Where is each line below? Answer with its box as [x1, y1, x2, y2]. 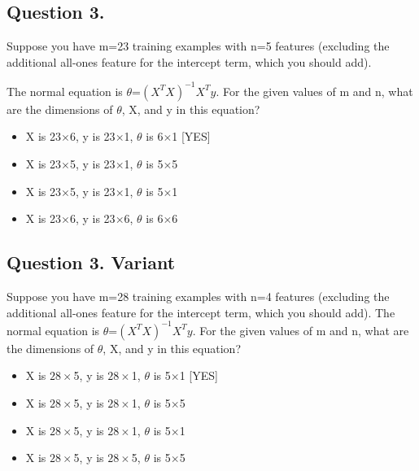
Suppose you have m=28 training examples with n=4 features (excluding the [7, 288, 390, 305]
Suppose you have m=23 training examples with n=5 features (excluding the [7, 37, 390, 55]
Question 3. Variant [7, 250, 176, 275]
